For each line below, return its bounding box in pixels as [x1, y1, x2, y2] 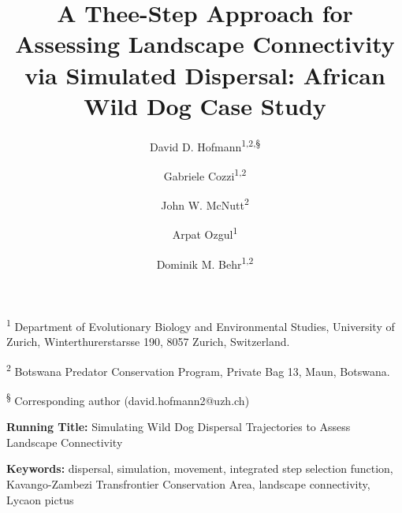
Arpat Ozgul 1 [172, 224, 238, 243]
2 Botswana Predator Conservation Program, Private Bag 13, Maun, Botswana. [6, 360, 390, 379]
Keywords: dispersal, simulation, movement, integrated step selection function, [6, 460, 393, 477]
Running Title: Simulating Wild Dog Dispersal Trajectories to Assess [6, 418, 351, 435]
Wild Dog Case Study [84, 89, 326, 121]
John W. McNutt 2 [161, 195, 249, 213]
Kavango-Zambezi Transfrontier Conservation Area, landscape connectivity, [6, 476, 370, 493]
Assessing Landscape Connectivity [15, 28, 395, 60]
